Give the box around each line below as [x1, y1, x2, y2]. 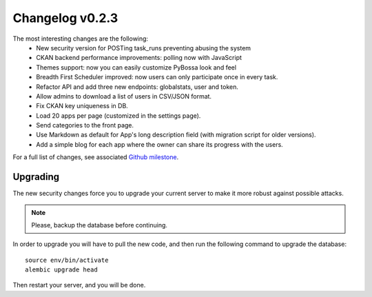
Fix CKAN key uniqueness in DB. [36, 102, 129, 110]
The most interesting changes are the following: [12, 34, 148, 43]
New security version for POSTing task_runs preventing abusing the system [36, 43, 251, 52]
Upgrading [12, 171, 60, 183]
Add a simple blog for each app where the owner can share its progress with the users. [36, 140, 284, 148]
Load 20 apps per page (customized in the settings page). [36, 111, 201, 120]
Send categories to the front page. [36, 121, 134, 130]
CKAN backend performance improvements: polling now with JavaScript [36, 54, 242, 62]
